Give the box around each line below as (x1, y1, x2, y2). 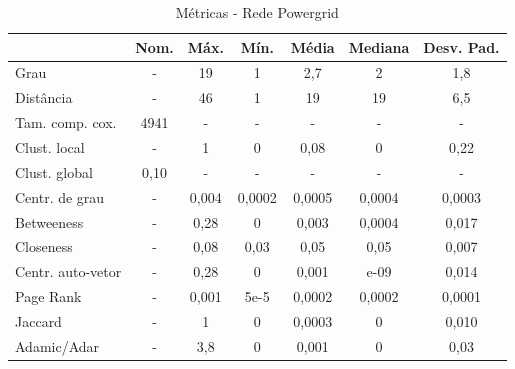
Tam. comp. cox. (15, 112, 117, 133)
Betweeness (15, 211, 84, 232)
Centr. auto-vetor (15, 261, 122, 282)
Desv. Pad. (423, 36, 500, 57)
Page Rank (15, 286, 82, 307)
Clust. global (15, 161, 93, 182)
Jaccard (15, 310, 62, 331)
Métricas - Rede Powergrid (175, 2, 339, 22)
